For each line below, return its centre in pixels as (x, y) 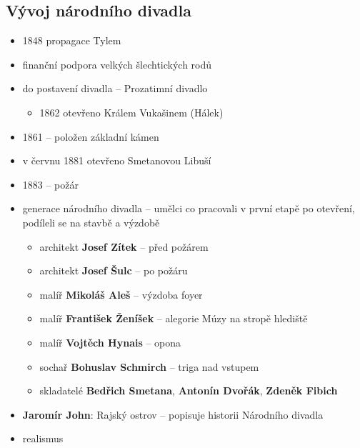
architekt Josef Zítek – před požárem (124, 246)
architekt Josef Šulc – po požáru (114, 270)
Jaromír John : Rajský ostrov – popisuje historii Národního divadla (173, 414)
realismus (43, 438)
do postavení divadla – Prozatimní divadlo (115, 88)
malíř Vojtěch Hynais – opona (110, 342)
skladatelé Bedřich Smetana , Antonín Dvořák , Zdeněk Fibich (189, 390)
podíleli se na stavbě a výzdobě (91, 222)
